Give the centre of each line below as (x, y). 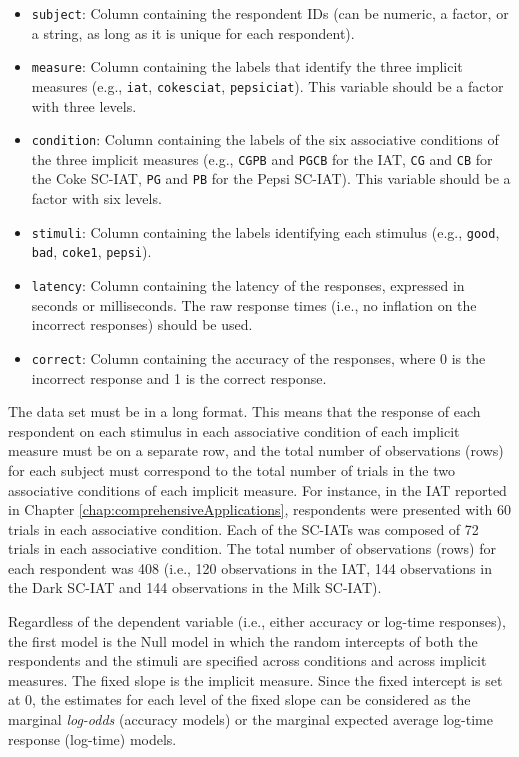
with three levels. (84, 105)
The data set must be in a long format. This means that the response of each (244, 411)
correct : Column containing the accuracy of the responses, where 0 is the (258, 357)
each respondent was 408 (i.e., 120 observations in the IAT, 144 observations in (250, 567)
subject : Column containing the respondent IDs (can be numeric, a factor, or (270, 13)
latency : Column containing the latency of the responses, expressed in (248, 285)
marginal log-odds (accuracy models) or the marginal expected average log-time (250, 719)
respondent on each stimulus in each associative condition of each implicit (234, 430)
